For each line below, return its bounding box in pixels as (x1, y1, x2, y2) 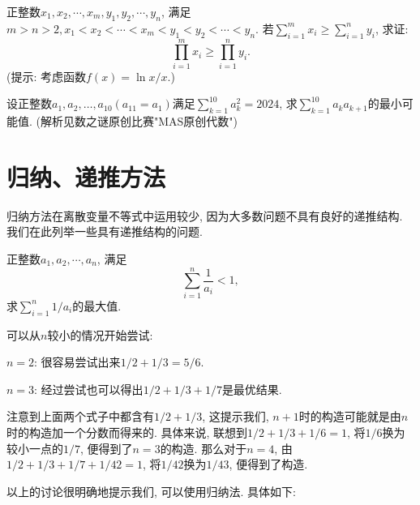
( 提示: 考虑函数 (6, 67, 87, 84)
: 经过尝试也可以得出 (34, 380, 144, 397)
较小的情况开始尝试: (47, 326, 153, 343)
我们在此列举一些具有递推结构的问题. (6, 223, 203, 240)
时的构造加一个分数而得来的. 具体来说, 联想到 (6, 423, 248, 440)
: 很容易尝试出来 (34, 353, 121, 370)
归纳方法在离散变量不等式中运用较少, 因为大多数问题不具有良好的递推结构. (6, 207, 403, 224)
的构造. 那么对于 (160, 439, 247, 456)
